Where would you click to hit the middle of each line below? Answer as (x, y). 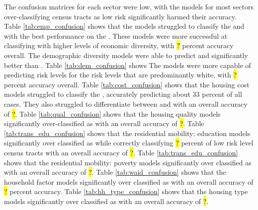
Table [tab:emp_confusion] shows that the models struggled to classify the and (124, 26)
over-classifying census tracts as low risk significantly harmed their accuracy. (120, 16)
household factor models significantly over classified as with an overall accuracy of (129, 181)
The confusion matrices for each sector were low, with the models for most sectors (129, 6)
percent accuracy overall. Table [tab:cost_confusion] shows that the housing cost (127, 84)
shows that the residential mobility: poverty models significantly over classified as (128, 162)
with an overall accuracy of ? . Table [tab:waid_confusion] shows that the (115, 172)
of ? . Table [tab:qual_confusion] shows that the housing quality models (112, 113)
